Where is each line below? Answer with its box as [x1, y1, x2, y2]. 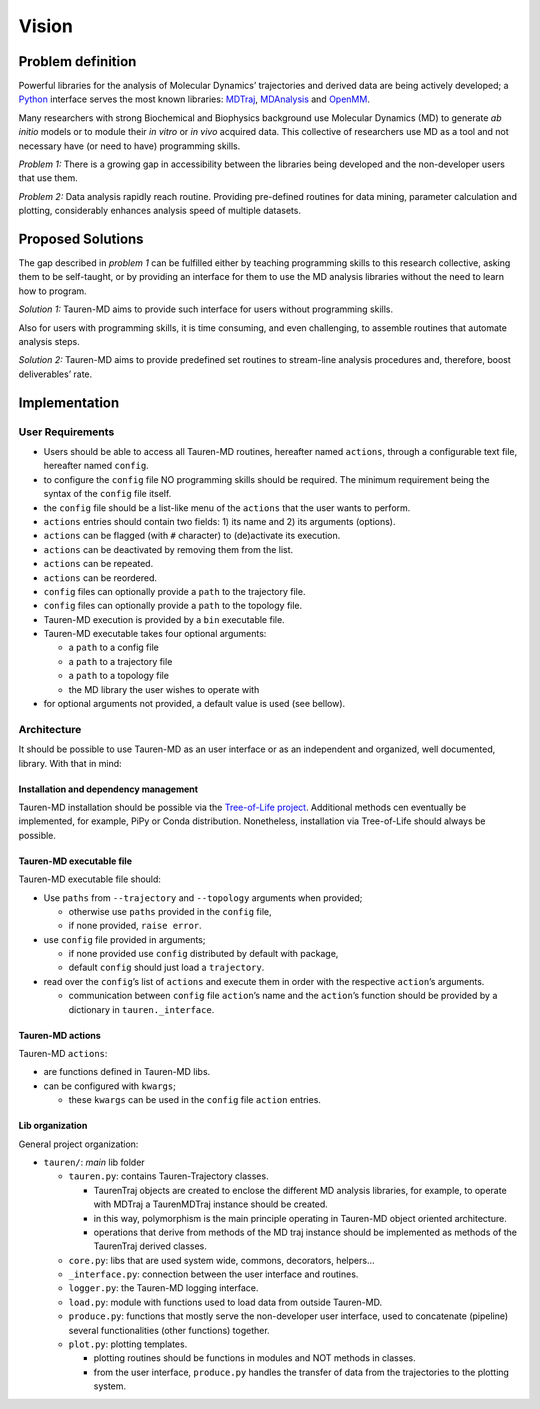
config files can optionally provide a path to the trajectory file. [43, 585, 306, 597]
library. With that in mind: [18, 757, 122, 769]
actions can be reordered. [43, 571, 158, 584]
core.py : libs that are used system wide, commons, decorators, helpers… [68, 1254, 375, 1266]
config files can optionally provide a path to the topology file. [43, 600, 303, 612]
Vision [18, 15, 74, 37]
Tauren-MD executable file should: [18, 873, 162, 885]
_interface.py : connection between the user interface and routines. [68, 1268, 359, 1280]
